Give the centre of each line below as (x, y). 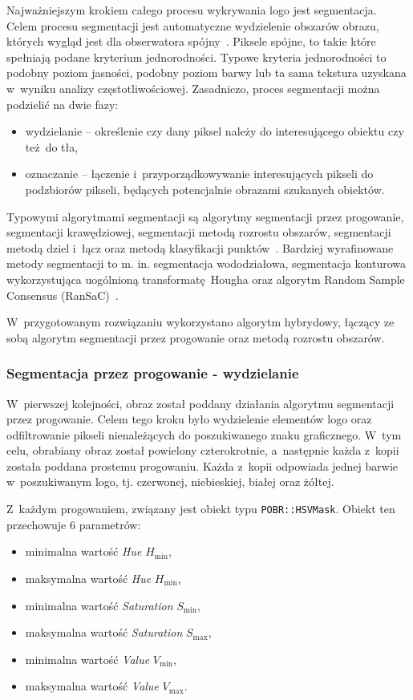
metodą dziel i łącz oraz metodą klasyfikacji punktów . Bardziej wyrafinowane (200, 247)
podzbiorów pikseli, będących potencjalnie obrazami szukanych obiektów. (205, 189)
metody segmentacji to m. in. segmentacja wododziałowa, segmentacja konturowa (206, 263)
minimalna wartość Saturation (99, 605)
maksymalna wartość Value (92, 686)
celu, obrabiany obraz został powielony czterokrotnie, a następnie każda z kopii (203, 450)
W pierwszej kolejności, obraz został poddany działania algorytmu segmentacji (200, 403)
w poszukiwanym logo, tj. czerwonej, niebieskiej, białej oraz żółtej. (170, 482)
